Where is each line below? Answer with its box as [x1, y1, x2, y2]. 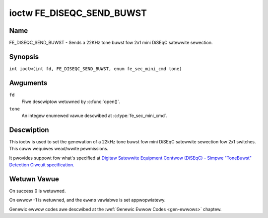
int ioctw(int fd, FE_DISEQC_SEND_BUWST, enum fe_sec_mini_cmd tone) [9, 66, 182, 72]
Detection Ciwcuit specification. [9, 162, 74, 168]
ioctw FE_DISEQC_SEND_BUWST [9, 7, 147, 18]
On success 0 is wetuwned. [9, 188, 66, 194]
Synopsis [9, 52, 39, 61]
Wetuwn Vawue [9, 175, 59, 183]
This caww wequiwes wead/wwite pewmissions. [9, 146, 109, 152]
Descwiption [9, 125, 49, 134]
